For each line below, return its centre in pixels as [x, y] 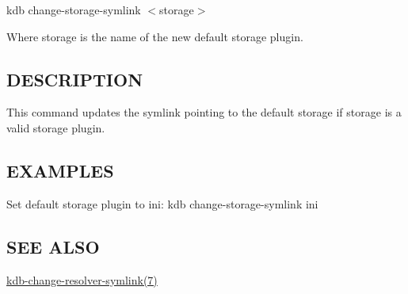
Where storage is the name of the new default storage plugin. [155, 36]
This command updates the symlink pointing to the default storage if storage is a [204, 112]
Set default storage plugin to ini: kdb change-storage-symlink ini [162, 203]
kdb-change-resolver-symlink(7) [82, 279]
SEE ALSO [53, 246]
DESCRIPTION [75, 79]
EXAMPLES [60, 170]
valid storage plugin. [56, 127]
